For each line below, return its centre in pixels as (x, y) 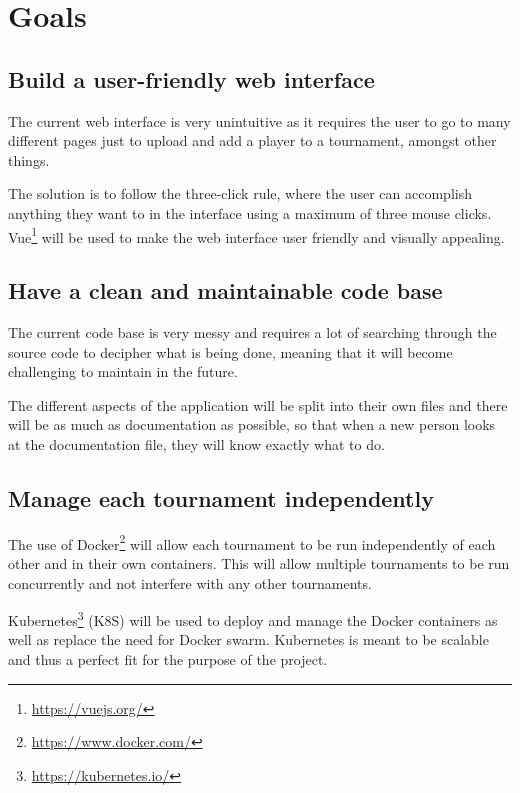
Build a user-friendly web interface (191, 78)
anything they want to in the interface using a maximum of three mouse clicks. (250, 212)
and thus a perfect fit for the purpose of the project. (168, 659)
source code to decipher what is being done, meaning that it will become (230, 351)
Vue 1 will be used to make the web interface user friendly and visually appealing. (256, 235)
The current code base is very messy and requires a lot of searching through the (252, 332)
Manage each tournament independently (221, 497)
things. (29, 159)
